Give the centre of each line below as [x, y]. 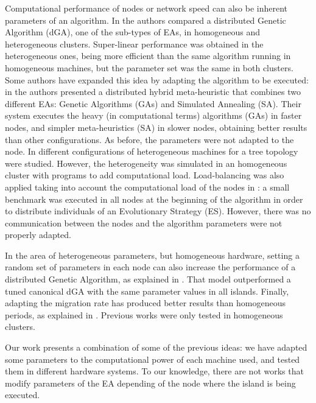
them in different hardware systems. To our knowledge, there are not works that [154, 371]
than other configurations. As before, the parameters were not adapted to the [149, 139]
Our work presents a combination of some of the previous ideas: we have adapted [156, 347]
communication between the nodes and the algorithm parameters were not [144, 223]
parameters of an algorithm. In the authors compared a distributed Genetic [146, 20]
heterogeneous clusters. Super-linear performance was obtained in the [134, 44]
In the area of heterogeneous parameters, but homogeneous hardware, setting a [152, 255]
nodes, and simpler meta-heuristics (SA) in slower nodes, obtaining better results [156, 127]
